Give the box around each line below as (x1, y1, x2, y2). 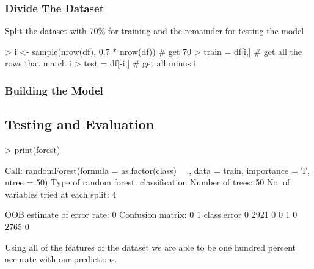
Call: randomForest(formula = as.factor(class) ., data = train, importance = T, (5, 163, 310, 176)
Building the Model (5, 82, 103, 98)
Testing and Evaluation (5, 115, 155, 134)
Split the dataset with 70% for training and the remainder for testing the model (5, 24, 304, 37)
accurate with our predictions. (5, 253, 117, 265)
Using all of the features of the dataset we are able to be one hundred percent (5, 240, 296, 253)
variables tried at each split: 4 (5, 187, 117, 200)
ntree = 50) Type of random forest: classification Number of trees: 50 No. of (5, 176, 290, 188)
